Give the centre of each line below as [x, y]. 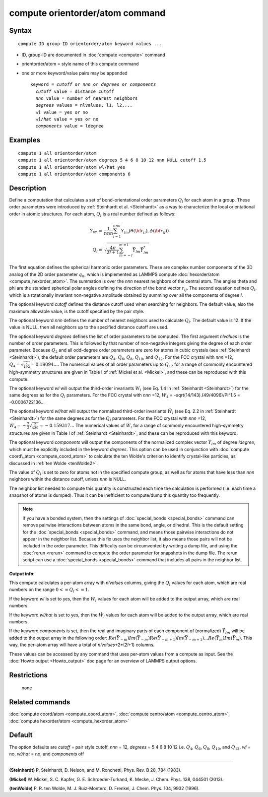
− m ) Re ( [149, 639]
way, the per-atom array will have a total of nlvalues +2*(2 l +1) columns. [82, 645]
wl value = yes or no [62, 112]
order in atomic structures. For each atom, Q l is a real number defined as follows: [92, 214]
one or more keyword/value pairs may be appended [74, 73]
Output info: [22, 574]
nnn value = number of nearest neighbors [87, 98]
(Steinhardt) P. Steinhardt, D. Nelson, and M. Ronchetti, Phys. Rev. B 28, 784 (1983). [95, 770]
